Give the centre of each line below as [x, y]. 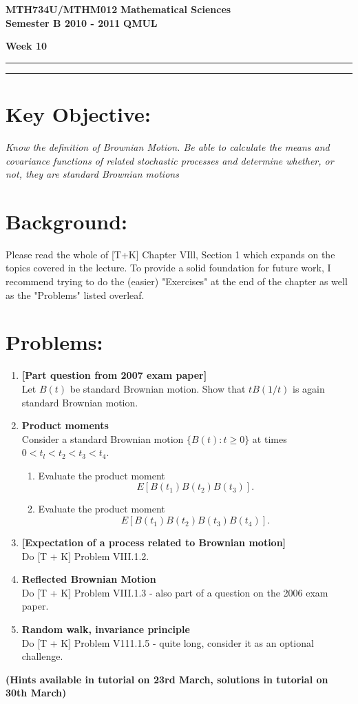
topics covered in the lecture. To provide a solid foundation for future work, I [168, 268]
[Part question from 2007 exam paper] [114, 375]
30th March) [36, 693]
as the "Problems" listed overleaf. [75, 294]
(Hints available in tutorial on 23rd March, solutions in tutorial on [167, 679]
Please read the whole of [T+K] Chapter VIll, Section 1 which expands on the [170, 254]
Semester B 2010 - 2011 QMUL [82, 22]
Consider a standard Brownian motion [103, 438]
